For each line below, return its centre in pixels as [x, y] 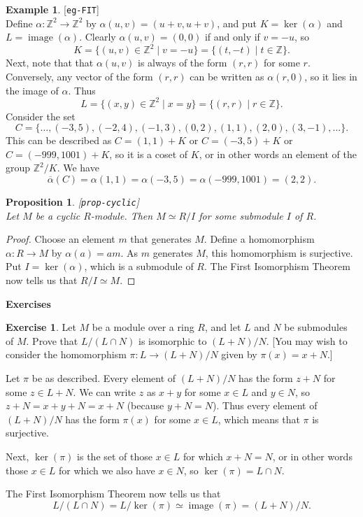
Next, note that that [50, 63]
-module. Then [122, 215]
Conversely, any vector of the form [79, 76]
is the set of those [115, 456]
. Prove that [52, 340]
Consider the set [41, 116]
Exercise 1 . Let [41, 327]
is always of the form [183, 63]
